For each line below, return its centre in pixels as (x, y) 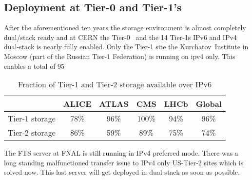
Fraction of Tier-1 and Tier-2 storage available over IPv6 (115, 84)
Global (209, 104)
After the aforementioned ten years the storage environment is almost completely (125, 28)
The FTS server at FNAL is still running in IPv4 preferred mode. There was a (121, 153)
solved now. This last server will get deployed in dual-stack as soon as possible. (122, 172)
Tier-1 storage (32, 119)
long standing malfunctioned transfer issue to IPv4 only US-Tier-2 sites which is (124, 162)
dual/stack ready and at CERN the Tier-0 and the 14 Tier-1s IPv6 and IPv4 (120, 37)
